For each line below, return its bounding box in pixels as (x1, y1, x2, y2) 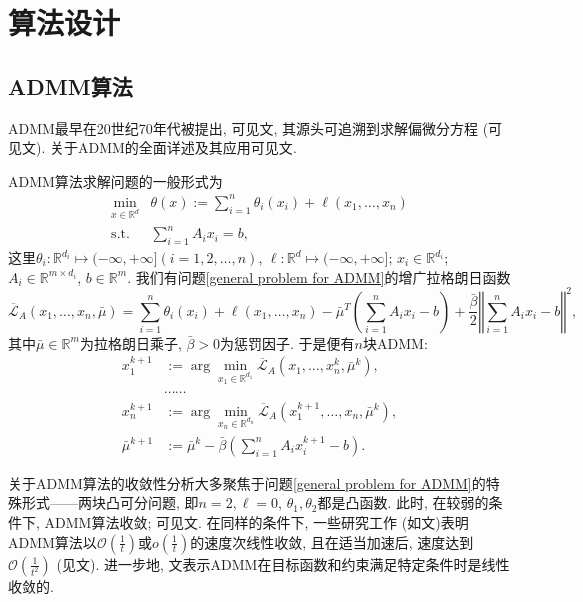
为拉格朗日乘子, (79, 332, 182, 353)
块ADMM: (363, 332, 428, 353)
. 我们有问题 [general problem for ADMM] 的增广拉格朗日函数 (127, 266, 511, 287)
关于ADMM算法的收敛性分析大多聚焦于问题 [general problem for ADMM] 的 (8, 472, 486, 493)
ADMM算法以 (8, 531, 97, 552)
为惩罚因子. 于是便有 (220, 332, 355, 353)
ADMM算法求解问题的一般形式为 (8, 170, 223, 191)
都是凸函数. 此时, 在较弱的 (317, 492, 489, 513)
